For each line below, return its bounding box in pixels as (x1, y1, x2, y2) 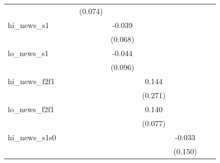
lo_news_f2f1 (8, 104, 55, 115)
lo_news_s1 (8, 47, 49, 59)
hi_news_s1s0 (8, 132, 56, 143)
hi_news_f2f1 (8, 75, 55, 87)
